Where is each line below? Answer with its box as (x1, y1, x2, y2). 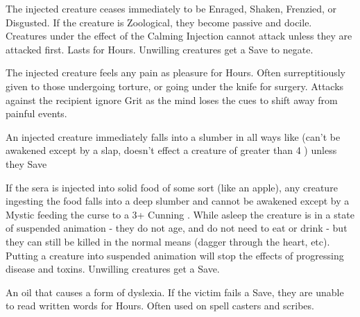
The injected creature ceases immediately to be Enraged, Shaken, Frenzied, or (6, 1, 337, 15)
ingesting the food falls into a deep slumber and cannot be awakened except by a (6, 194, 350, 208)
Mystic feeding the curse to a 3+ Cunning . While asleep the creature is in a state (6, 207, 354, 221)
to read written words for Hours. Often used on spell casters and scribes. (6, 298, 314, 313)
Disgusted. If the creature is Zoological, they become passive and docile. (6, 15, 312, 29)
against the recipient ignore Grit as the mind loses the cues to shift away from (6, 92, 338, 107)
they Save (6, 156, 47, 171)
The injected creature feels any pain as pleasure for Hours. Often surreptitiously (6, 65, 345, 80)
